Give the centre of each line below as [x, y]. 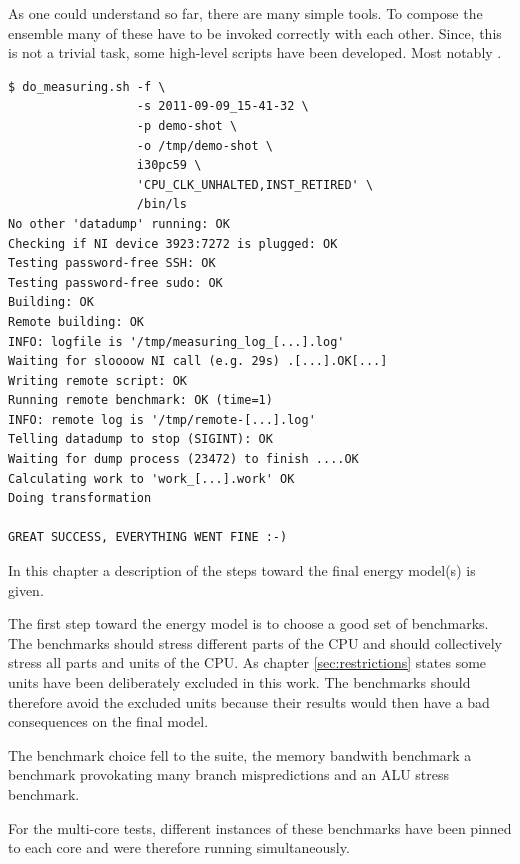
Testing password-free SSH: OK [112, 263]
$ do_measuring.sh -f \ [87, 86]
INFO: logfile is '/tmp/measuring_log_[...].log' [176, 341]
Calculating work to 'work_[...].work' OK [151, 478]
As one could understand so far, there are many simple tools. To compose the [245, 13]
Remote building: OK [76, 321]
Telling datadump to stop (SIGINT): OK [140, 439]
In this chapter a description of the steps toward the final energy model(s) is [242, 570]
